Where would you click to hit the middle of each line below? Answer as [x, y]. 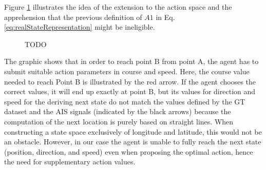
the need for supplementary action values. [70, 162]
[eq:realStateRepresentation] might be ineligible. [80, 27]
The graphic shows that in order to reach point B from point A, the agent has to [131, 61]
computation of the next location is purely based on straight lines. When [119, 121]
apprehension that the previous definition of [73, 17]
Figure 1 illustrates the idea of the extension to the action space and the [118, 7]
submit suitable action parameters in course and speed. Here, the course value [127, 71]
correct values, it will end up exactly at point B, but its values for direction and [130, 91]
